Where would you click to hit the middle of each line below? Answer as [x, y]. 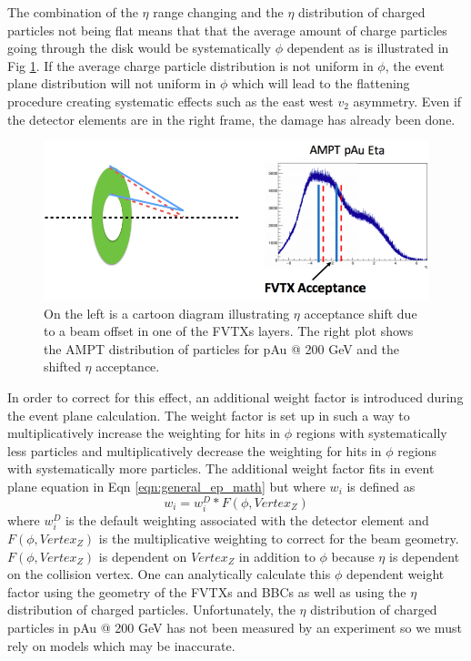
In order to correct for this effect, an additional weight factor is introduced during [235, 397]
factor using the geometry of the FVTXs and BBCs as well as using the [207, 591]
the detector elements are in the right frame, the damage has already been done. [231, 119]
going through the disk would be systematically [140, 48]
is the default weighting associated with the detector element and [247, 519]
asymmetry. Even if [407, 101]
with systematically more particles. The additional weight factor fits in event [221, 468]
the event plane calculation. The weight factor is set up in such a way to [209, 415]
